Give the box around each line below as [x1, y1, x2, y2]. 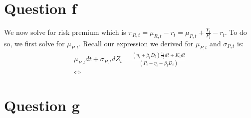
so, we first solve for [4, 38, 65, 48]
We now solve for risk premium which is [4, 27, 126, 37]
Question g [4, 95, 80, 115]
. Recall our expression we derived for [78, 38, 194, 48]
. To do [225, 27, 247, 37]
